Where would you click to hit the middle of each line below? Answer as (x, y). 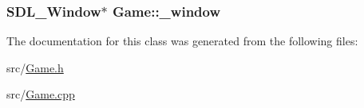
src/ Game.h (35, 67)
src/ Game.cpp (41, 94)
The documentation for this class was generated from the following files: (182, 41)
